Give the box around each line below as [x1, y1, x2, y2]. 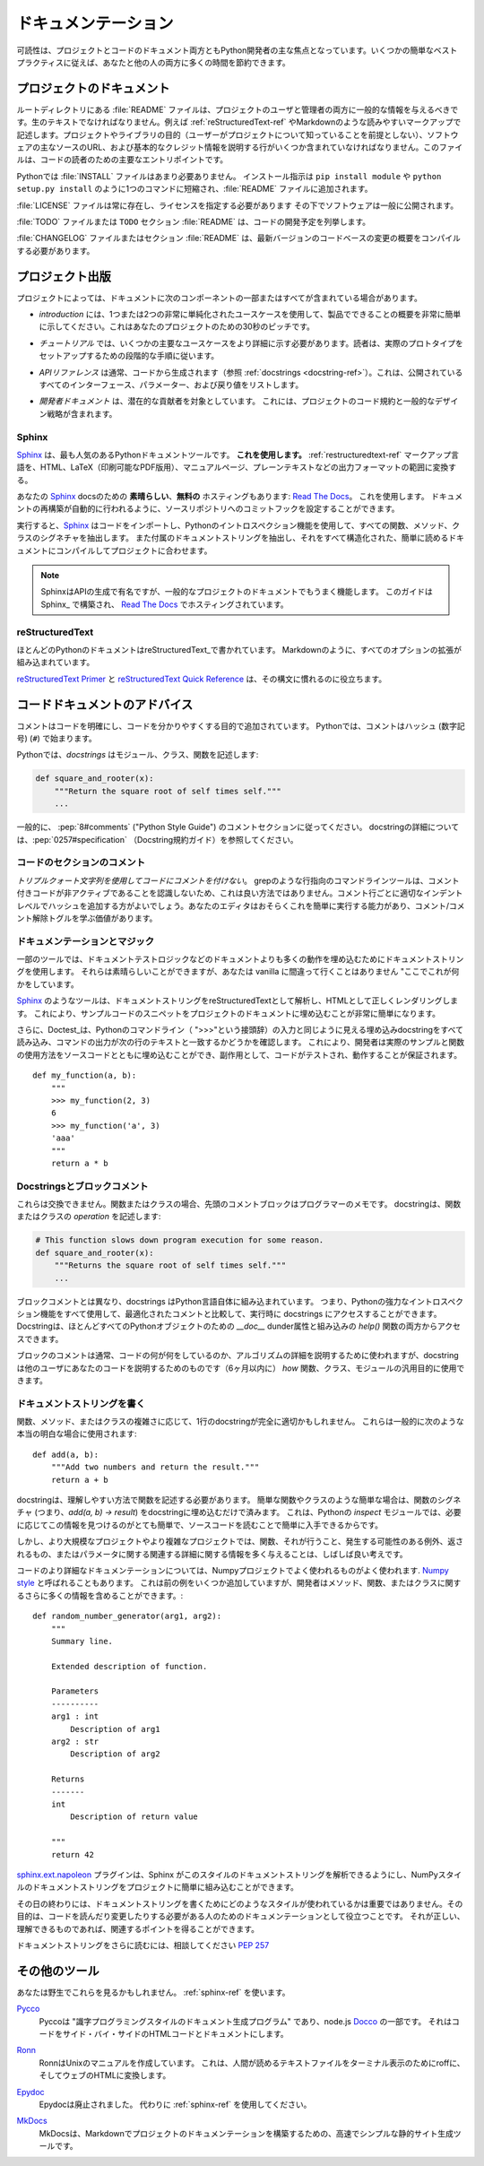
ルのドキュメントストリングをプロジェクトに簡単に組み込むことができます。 [16, 1882, 299, 1893]
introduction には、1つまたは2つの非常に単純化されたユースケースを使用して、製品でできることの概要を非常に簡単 [39, 309, 462, 320]
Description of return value [70, 1812, 199, 1822]
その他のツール [16, 1963, 99, 1979]
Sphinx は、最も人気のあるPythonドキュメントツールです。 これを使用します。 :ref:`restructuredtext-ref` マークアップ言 [16, 449, 460, 460]
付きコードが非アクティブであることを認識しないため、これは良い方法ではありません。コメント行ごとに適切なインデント [16, 888, 463, 898]
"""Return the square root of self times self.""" [54, 785, 281, 796]
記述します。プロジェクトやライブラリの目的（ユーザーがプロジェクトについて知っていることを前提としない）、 [16, 129, 428, 140]
